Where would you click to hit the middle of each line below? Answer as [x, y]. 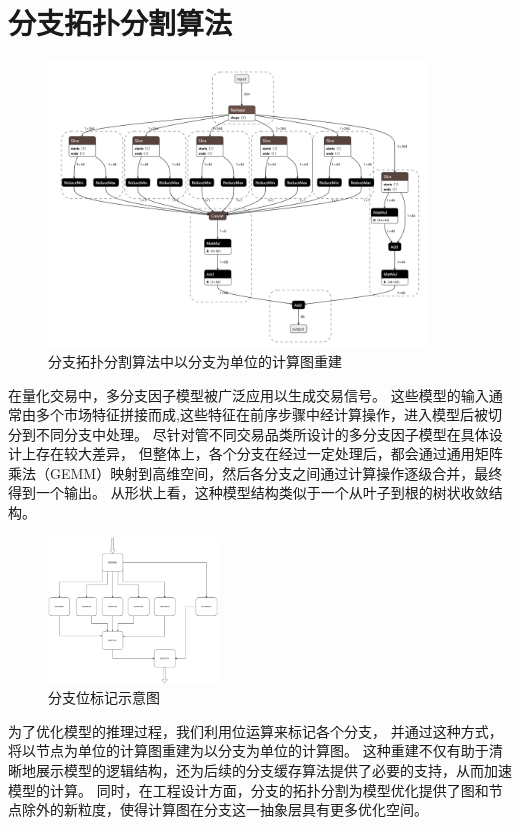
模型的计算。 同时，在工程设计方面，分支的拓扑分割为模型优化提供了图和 [248, 789]
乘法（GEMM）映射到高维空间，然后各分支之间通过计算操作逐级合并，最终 [255, 472]
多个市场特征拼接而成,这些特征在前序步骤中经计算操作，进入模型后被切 [268, 414]
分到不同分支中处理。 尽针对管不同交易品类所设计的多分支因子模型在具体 [248, 433]
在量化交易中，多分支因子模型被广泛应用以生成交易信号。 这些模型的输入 [248, 394]
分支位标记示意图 [104, 697]
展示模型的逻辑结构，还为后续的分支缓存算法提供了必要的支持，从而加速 [273, 769]
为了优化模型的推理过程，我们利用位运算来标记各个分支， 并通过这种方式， [255, 730]
